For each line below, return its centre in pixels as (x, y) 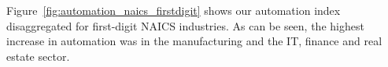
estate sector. (38, 56)
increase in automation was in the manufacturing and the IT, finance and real (194, 41)
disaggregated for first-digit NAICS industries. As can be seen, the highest (185, 25)
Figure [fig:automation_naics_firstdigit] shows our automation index (174, 10)
